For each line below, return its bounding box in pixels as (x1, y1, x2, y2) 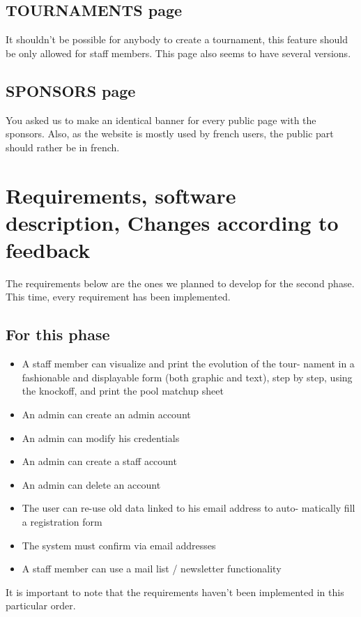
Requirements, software (6, 181, 236, 209)
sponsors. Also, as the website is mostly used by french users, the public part (6, 126, 334, 141)
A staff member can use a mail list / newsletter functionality (22, 561, 282, 576)
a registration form (22, 515, 102, 529)
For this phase (6, 323, 110, 345)
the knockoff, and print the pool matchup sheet (22, 383, 224, 398)
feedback (6, 235, 91, 264)
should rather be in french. (6, 139, 120, 154)
